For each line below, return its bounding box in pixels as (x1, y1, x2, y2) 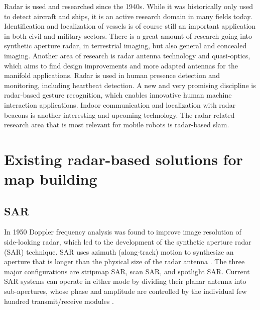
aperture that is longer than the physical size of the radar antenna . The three (4, 256, 245, 267)
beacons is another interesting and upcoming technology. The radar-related (4, 109, 235, 120)
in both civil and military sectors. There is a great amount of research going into (4, 30, 252, 41)
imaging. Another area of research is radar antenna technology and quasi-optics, (4, 50, 250, 60)
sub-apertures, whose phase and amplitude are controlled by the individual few (4, 286, 247, 296)
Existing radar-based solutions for (4, 148, 243, 169)
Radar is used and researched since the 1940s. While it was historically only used (4, 1, 253, 11)
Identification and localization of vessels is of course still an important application (4, 21, 256, 31)
